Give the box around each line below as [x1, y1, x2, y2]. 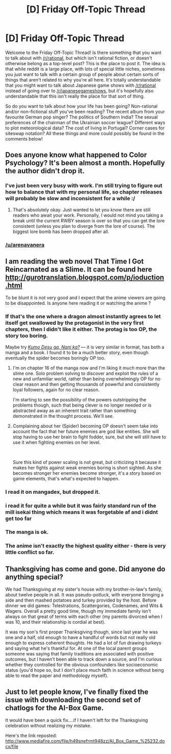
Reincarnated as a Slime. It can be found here [5, 265, 152, 274]
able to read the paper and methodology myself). [5, 672, 109, 679]
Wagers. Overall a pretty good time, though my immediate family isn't [5, 608, 151, 614]
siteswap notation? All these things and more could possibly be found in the [5, 130, 165, 137]
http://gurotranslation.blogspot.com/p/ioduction [5, 273, 164, 282]
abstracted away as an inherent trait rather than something [12, 407, 136, 414]
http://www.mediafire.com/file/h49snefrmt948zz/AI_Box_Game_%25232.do [5, 738, 165, 744]
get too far [5, 515, 32, 522]
